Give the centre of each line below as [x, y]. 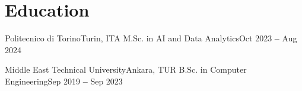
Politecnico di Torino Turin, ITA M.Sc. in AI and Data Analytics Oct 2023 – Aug [151, 38]
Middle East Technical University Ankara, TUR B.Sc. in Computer [126, 69]
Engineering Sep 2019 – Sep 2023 [64, 81]
